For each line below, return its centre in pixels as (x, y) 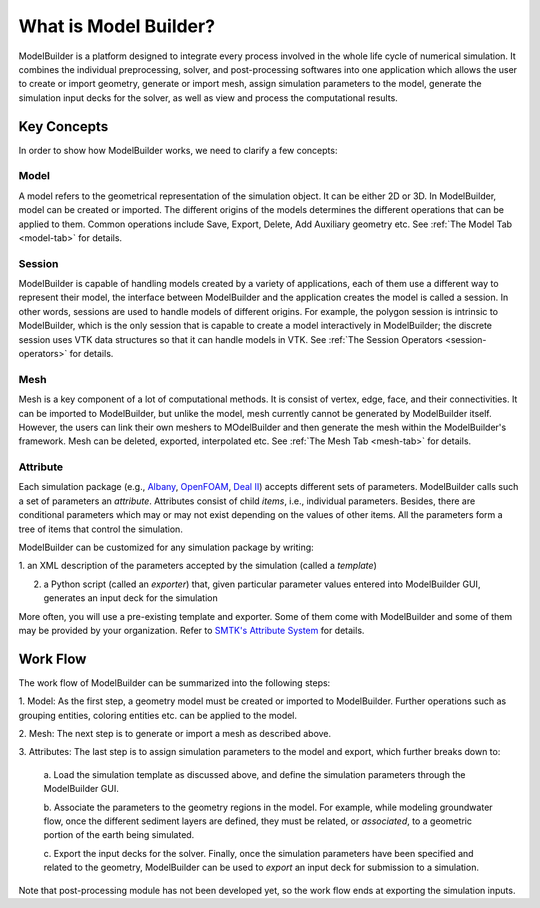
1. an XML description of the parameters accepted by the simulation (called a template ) (197, 566)
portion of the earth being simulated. (119, 835)
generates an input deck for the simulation (131, 598)
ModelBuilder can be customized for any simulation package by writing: (166, 547)
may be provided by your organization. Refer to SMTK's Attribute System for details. (191, 630)
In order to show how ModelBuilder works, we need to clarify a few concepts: (178, 150)
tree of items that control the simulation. (101, 529)
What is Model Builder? (116, 26)
